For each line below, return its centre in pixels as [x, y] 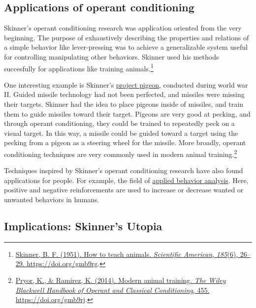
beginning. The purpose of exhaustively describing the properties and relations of [127, 37]
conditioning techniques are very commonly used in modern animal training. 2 [121, 153]
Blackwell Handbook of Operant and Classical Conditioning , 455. [112, 290]
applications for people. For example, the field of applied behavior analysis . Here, [126, 180]
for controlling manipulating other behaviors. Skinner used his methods [112, 56]
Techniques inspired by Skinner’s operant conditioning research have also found [124, 170]
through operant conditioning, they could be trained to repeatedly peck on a [119, 123]
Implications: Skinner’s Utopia [83, 226]
